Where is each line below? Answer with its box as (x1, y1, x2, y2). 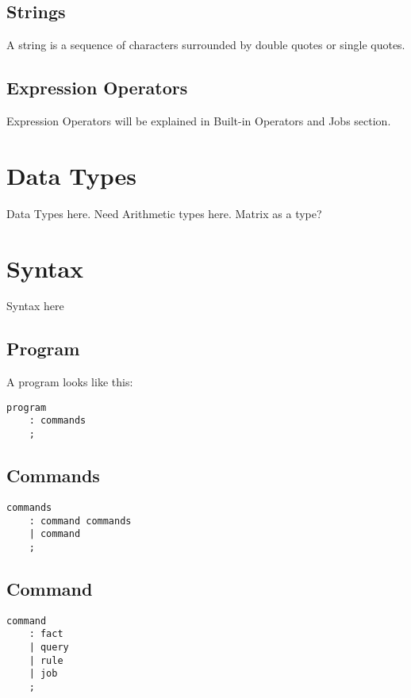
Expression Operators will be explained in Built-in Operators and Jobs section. (6, 113, 391, 128)
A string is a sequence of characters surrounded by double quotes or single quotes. (6, 36, 405, 53)
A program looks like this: (6, 374, 133, 390)
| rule (29, 654, 63, 666)
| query (29, 642, 69, 654)
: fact (29, 628, 63, 640)
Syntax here (6, 297, 64, 314)
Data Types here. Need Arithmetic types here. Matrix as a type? (6, 205, 322, 221)
